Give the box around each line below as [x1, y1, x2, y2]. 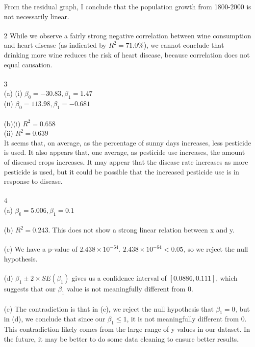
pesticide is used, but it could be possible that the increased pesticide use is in [4, 166, 239, 176]
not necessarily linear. [4, 11, 69, 21]
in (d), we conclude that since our [4, 314, 105, 324]
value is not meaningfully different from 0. [67, 284, 193, 294]
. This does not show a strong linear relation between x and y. [48, 225, 235, 235]
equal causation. [4, 59, 52, 69]
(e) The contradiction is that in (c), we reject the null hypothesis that [4, 303, 214, 314]
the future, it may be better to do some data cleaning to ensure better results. [4, 333, 239, 344]
